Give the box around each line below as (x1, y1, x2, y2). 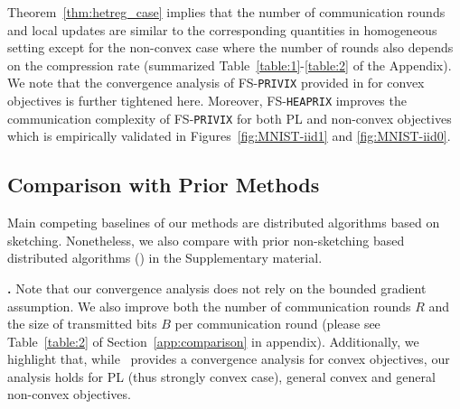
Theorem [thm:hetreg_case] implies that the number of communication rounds (7, 3, 446, 21)
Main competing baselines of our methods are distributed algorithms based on (7, 213, 440, 232)
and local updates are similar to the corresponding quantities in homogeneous (7, 20, 437, 39)
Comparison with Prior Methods (7, 171, 320, 199)
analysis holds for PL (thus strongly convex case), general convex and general (7, 367, 436, 386)
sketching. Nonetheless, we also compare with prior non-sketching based (7, 230, 405, 249)
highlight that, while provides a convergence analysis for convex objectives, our (7, 349, 450, 368)
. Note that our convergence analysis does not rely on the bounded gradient (7, 278, 427, 297)
